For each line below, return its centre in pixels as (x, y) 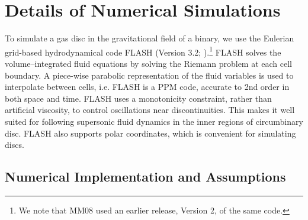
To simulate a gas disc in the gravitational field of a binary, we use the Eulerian (150, 38)
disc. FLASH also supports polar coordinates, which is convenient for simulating (150, 133)
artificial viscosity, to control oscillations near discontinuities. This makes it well (150, 110)
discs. (15, 145)
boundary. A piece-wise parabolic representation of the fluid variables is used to (149, 75)
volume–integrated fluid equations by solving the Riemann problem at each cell (148, 63)
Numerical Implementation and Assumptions (145, 177)
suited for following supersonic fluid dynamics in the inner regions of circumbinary (154, 121)
